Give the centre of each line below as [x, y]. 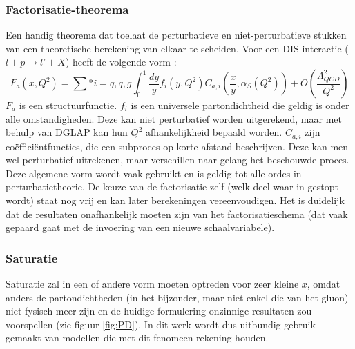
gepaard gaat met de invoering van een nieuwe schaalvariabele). [140, 227]
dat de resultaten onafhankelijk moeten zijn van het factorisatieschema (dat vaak [177, 213]
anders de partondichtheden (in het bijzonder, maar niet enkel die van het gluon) [177, 297]
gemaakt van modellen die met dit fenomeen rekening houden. [137, 338]
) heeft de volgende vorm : [121, 62]
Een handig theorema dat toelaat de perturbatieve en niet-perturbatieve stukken [176, 35]
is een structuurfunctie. [68, 105]
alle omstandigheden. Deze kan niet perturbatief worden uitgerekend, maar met [174, 118]
